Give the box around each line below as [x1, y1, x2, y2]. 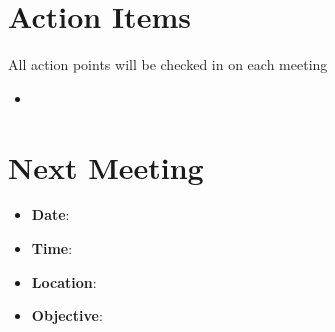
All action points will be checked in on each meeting [8, 54, 328, 75]
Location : [31, 271, 97, 292]
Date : [31, 204, 70, 225]
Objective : [31, 305, 103, 326]
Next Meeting [8, 146, 204, 187]
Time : [31, 238, 73, 259]
